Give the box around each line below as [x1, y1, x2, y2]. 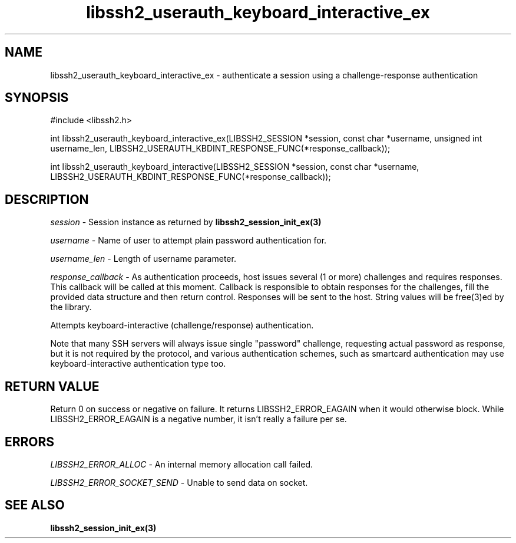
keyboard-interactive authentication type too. [50, 358, 226, 369]
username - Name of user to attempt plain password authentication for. [50, 235, 327, 246]
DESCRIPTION [5, 192, 89, 207]
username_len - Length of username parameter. [50, 254, 236, 264]
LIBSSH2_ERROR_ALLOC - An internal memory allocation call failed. [50, 459, 313, 469]
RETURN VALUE [5, 379, 100, 394]
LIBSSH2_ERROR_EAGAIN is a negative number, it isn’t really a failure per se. [50, 414, 347, 424]
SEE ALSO [5, 498, 65, 513]
